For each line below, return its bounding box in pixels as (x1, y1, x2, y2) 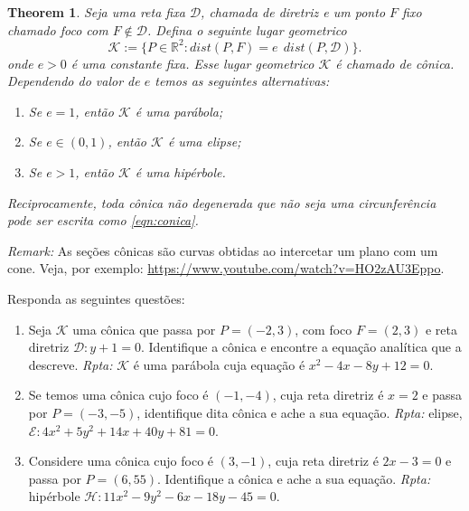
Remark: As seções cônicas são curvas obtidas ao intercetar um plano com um (7, 241, 438, 260)
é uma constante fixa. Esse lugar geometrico (70, 53, 314, 72)
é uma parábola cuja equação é (133, 355, 305, 374)
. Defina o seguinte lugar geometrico (146, 20, 347, 39)
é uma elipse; (167, 132, 241, 151)
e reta (425, 319, 458, 338)
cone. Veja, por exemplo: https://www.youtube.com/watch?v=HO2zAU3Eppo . (7, 259, 445, 278)
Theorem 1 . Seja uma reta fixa (7, 3, 185, 21)
